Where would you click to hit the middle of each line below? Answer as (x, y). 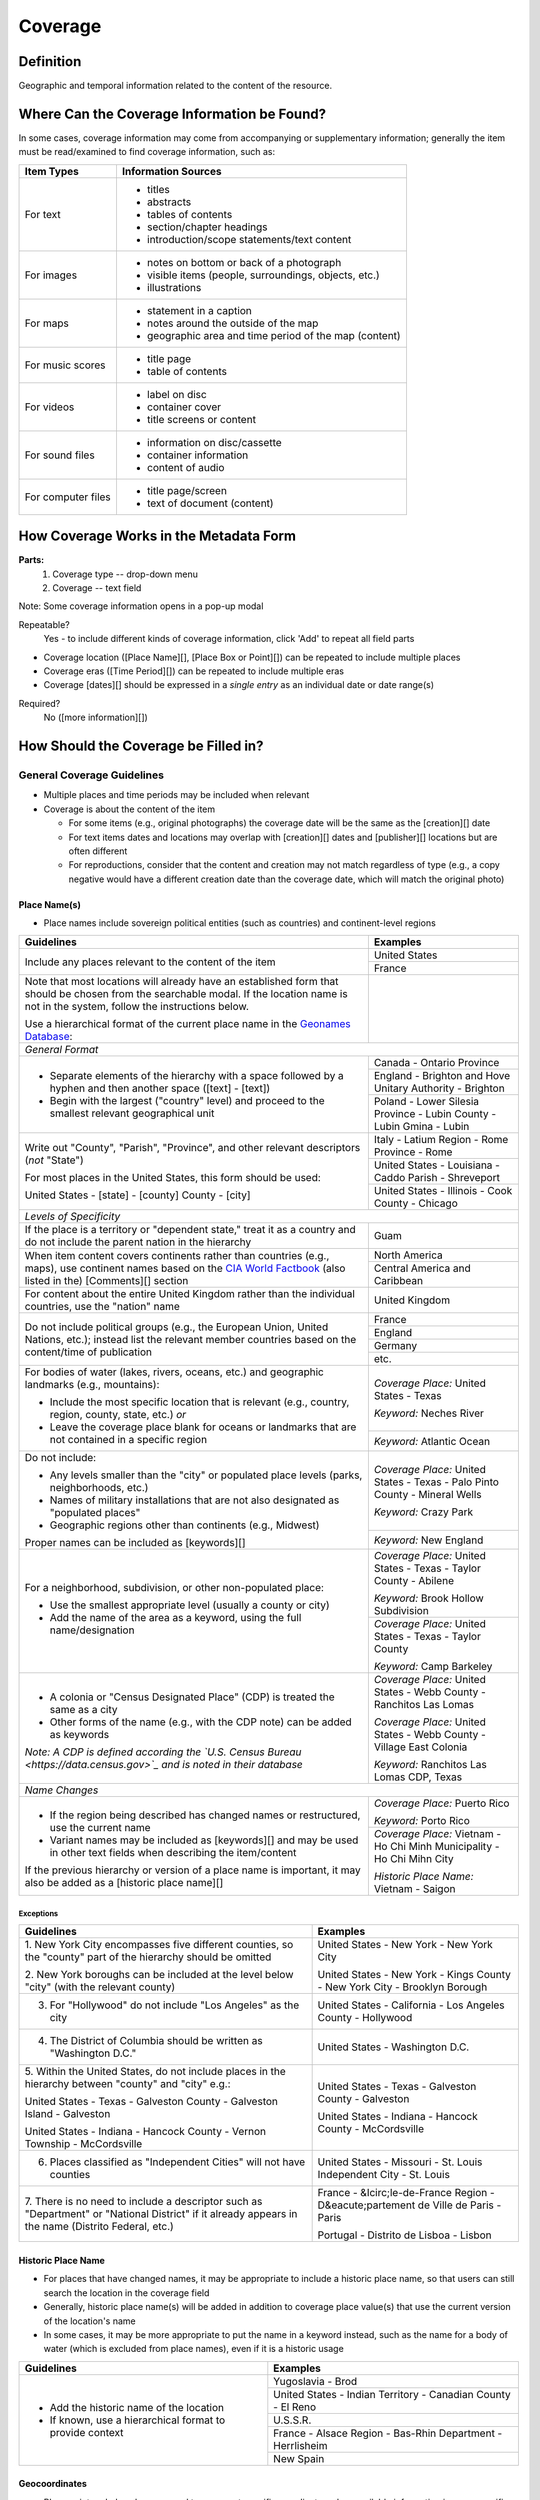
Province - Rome (413, 1152)
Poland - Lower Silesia (426, 1102)
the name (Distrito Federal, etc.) (99, 2227)
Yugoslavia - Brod (315, 2381)
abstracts (169, 202)
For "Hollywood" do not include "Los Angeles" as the (174, 2005)
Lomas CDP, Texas (418, 1777)
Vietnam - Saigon (414, 1889)
